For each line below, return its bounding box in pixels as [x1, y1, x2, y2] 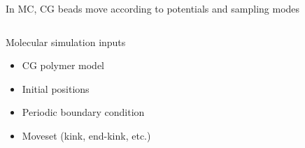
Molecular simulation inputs [6, 34, 126, 49]
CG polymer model [22, 58, 104, 73]
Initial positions [22, 81, 90, 96]
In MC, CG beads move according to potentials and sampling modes [6, 1, 300, 15]
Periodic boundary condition [22, 105, 145, 119]
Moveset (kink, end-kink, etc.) [22, 128, 151, 142]
